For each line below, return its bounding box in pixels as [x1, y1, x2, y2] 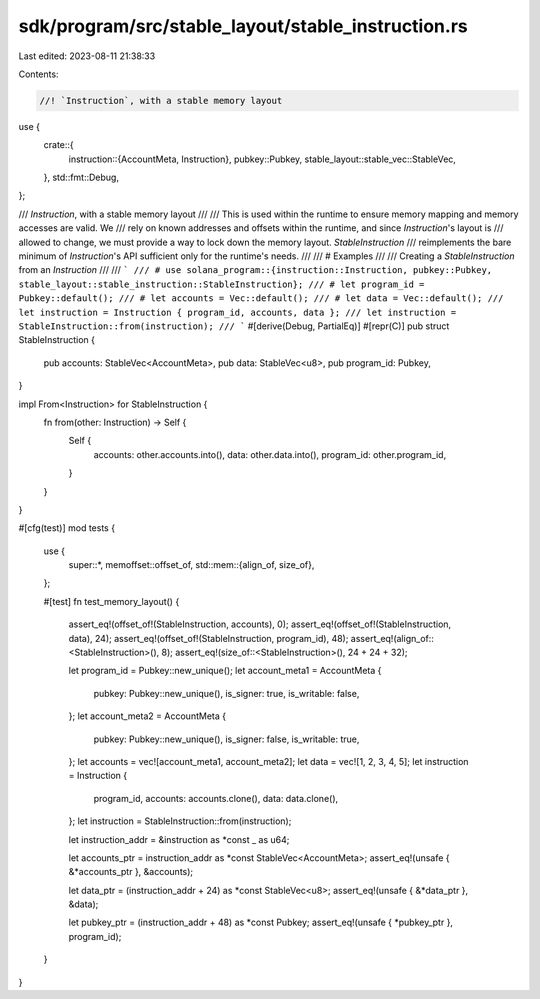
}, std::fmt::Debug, [43, 171, 120, 184]
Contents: [18, 68, 59, 80]
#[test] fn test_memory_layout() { [43, 595, 180, 607]
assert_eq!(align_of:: [350, 632, 435, 644]
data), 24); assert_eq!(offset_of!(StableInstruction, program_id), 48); [68, 632, 349, 644]
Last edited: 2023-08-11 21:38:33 [18, 50, 156, 62]
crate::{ [43, 139, 74, 151]
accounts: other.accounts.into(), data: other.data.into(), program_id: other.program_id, [93, 448, 447, 460]
